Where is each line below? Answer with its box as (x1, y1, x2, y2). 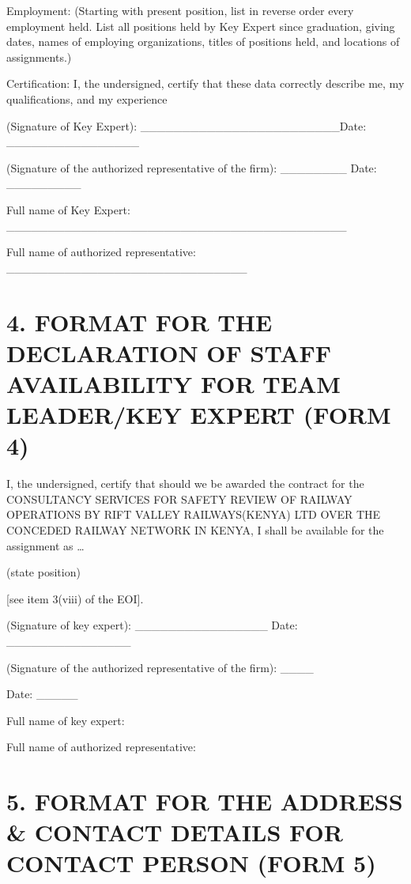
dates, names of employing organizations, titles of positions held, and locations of (6, 33, 400, 50)
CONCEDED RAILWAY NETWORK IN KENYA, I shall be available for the (6, 521, 384, 538)
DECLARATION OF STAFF (6, 336, 332, 368)
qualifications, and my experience (6, 90, 168, 107)
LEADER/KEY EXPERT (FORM (6, 399, 391, 431)
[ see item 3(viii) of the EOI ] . (6, 590, 144, 606)
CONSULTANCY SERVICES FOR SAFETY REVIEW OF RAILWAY (6, 490, 353, 507)
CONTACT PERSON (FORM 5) (6, 847, 376, 879)
